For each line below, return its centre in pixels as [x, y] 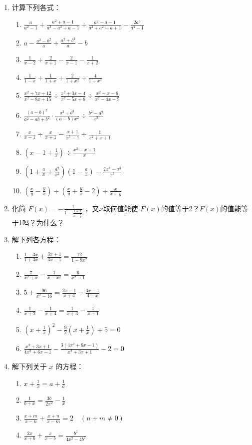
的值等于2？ [180, 208]
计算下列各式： [36, 7]
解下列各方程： [36, 239]
